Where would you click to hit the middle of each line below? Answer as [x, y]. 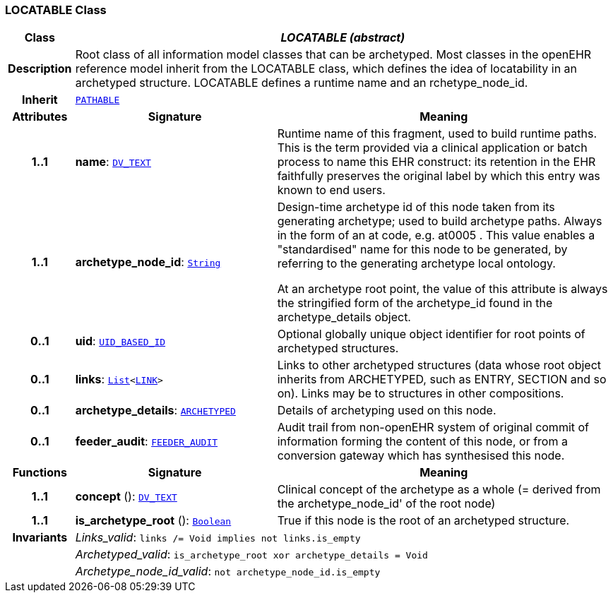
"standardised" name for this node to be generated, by [422, 250]
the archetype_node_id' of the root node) [386, 504]
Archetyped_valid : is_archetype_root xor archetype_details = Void [251, 555]
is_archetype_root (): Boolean [153, 521]
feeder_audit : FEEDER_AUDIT [147, 442]
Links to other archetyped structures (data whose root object [439, 365]
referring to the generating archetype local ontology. [416, 264]
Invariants [40, 538]
